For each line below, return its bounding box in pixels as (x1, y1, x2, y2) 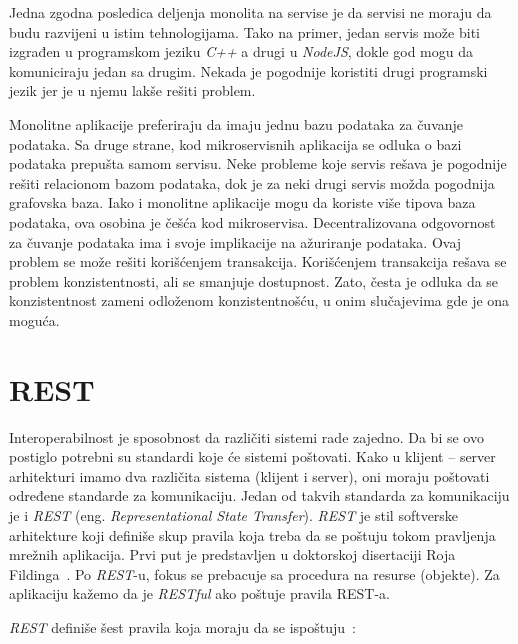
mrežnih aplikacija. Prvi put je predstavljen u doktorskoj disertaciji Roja (9, 544, 456, 565)
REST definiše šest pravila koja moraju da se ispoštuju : (9, 616, 356, 637)
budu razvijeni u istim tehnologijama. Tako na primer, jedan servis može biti (9, 21, 480, 42)
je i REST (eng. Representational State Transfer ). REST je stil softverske (9, 505, 459, 525)
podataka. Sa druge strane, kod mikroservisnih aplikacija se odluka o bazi (9, 133, 462, 154)
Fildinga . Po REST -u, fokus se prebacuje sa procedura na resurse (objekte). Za (9, 563, 500, 584)
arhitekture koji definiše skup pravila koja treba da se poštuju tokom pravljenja (9, 524, 496, 545)
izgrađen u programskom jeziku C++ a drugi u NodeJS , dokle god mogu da (9, 41, 473, 62)
